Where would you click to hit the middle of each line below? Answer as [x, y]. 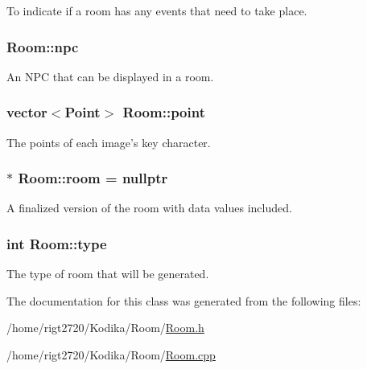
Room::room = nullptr [93, 178]
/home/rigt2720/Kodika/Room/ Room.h [105, 328]
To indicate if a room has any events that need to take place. [157, 10]
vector [27, 112]
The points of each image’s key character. [109, 142]
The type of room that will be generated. [108, 274]
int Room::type [57, 243]
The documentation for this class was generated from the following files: [184, 300]
